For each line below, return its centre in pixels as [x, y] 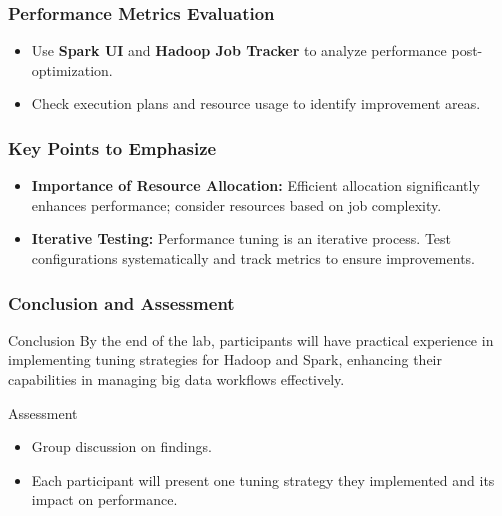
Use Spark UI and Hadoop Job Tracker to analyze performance [239, 50]
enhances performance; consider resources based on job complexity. [236, 204]
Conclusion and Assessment [121, 302]
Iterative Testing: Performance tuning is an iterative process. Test [241, 238]
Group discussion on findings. [121, 446]
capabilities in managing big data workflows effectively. [176, 379]
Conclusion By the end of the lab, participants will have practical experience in [251, 339]
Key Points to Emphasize [112, 147]
